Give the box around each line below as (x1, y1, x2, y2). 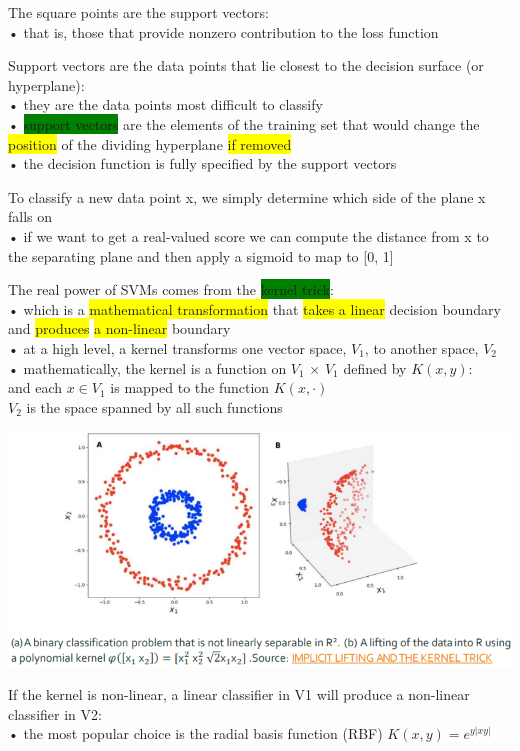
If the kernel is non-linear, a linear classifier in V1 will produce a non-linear (8, 684, 470, 705)
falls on (8, 206, 53, 227)
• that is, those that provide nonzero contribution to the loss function (8, 21, 439, 42)
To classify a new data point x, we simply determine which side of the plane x (8, 186, 486, 207)
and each (8, 377, 63, 398)
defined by (343, 357, 407, 378)
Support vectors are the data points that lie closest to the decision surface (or (8, 55, 484, 76)
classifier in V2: (8, 703, 102, 724)
